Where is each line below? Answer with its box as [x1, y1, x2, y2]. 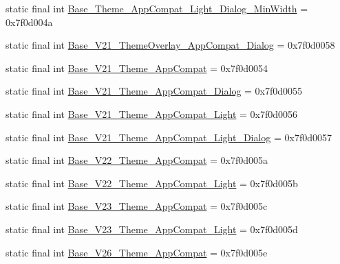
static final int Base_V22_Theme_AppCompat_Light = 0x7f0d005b [6, 176, 298, 190]
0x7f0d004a [6, 14, 53, 29]
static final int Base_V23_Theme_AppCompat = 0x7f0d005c [6, 199, 268, 213]
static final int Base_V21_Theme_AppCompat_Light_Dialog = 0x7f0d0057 [6, 130, 332, 144]
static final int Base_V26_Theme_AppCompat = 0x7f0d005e [6, 245, 268, 259]
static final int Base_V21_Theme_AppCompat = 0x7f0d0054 [6, 60, 268, 75]
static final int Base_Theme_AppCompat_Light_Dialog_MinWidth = [6, 1, 308, 15]
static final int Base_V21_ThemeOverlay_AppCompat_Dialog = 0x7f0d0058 [6, 38, 335, 52]
